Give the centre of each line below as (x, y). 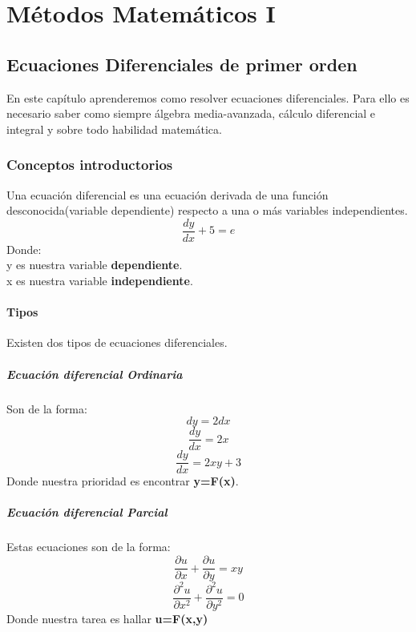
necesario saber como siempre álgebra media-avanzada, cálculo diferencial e (191, 113)
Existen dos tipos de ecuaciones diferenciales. (117, 342)
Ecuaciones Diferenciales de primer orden (182, 64)
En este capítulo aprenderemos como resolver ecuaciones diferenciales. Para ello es (208, 97)
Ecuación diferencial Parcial (87, 512)
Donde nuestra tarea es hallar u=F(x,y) (107, 618)
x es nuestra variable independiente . (100, 281)
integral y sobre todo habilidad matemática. (114, 129)
